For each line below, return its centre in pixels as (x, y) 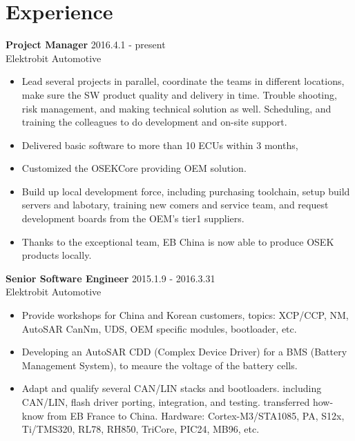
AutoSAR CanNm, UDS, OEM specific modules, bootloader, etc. (159, 328)
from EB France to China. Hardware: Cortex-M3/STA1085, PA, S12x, (196, 415)
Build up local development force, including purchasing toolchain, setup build (186, 191)
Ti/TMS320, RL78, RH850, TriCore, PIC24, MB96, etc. (141, 429)
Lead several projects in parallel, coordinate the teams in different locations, (183, 81)
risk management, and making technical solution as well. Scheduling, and (176, 108)
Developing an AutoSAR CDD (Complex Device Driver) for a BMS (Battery (184, 352)
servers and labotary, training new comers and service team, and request (175, 205)
